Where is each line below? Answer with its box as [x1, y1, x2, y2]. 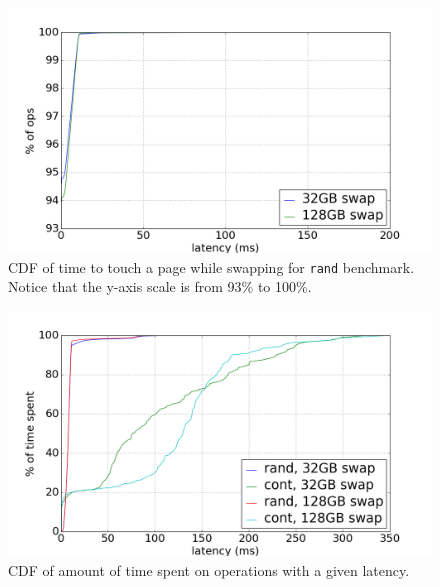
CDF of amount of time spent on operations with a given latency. [8, 559, 410, 580]
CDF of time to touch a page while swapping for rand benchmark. [8, 256, 415, 277]
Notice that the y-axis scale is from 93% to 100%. [8, 276, 312, 297]
